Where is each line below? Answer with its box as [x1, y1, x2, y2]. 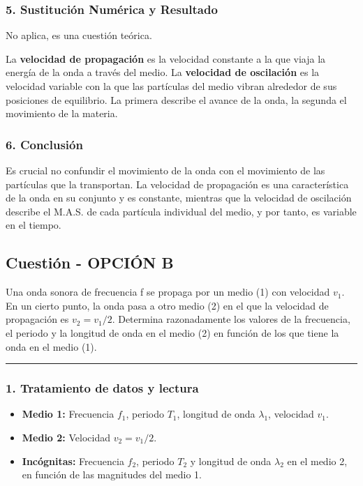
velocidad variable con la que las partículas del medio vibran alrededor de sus [6, 79, 337, 93]
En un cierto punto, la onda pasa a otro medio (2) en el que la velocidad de [6, 298, 329, 312]
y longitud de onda [190, 453, 272, 468]
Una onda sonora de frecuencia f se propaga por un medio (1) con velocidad [6, 284, 330, 299]
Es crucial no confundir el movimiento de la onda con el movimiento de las [6, 163, 325, 177]
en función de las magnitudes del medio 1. [22, 467, 202, 482]
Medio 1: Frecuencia [22, 407, 114, 421]
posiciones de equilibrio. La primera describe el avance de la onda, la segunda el [6, 92, 347, 107]
